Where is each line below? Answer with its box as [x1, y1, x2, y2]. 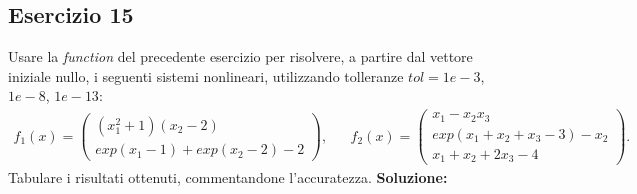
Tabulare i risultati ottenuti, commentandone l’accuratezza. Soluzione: [8, 167, 448, 188]
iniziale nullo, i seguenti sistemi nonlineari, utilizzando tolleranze [8, 65, 404, 86]
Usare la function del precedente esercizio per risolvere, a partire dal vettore [8, 46, 473, 67]
